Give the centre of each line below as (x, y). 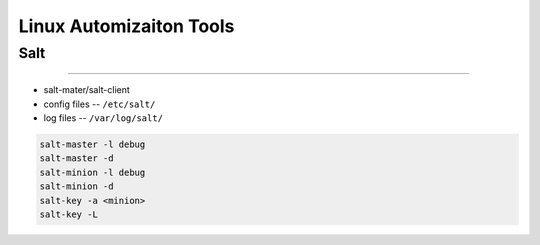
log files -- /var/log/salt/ (103, 117)
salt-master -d (76, 158)
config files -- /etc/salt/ (99, 104)
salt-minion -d (76, 186)
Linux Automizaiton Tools (126, 26)
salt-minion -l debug (92, 172)
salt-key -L (69, 214)
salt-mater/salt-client (86, 90)
